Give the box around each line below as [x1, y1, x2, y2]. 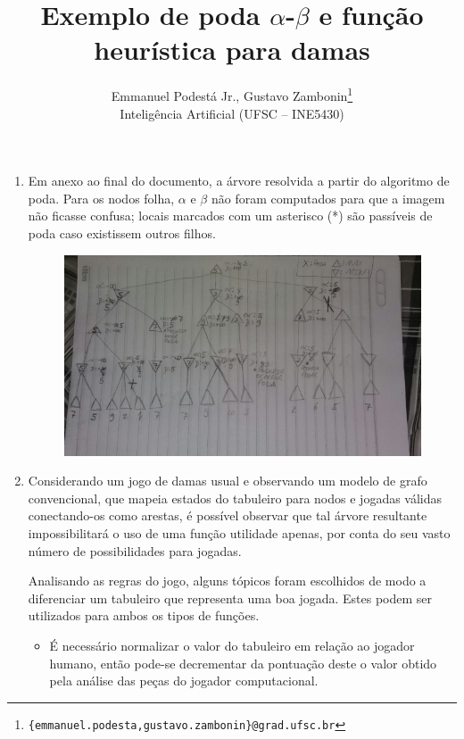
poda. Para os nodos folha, [28, 188, 175, 207]
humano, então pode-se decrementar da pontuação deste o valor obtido [49, 653, 437, 672]
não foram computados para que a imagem [211, 188, 445, 207]
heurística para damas [94, 31, 370, 68]
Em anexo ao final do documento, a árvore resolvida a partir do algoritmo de [28, 171, 450, 190]
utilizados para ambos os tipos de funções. [28, 606, 260, 625]
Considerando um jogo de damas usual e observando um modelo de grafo [28, 471, 427, 490]
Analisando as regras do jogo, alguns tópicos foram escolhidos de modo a [28, 571, 427, 590]
